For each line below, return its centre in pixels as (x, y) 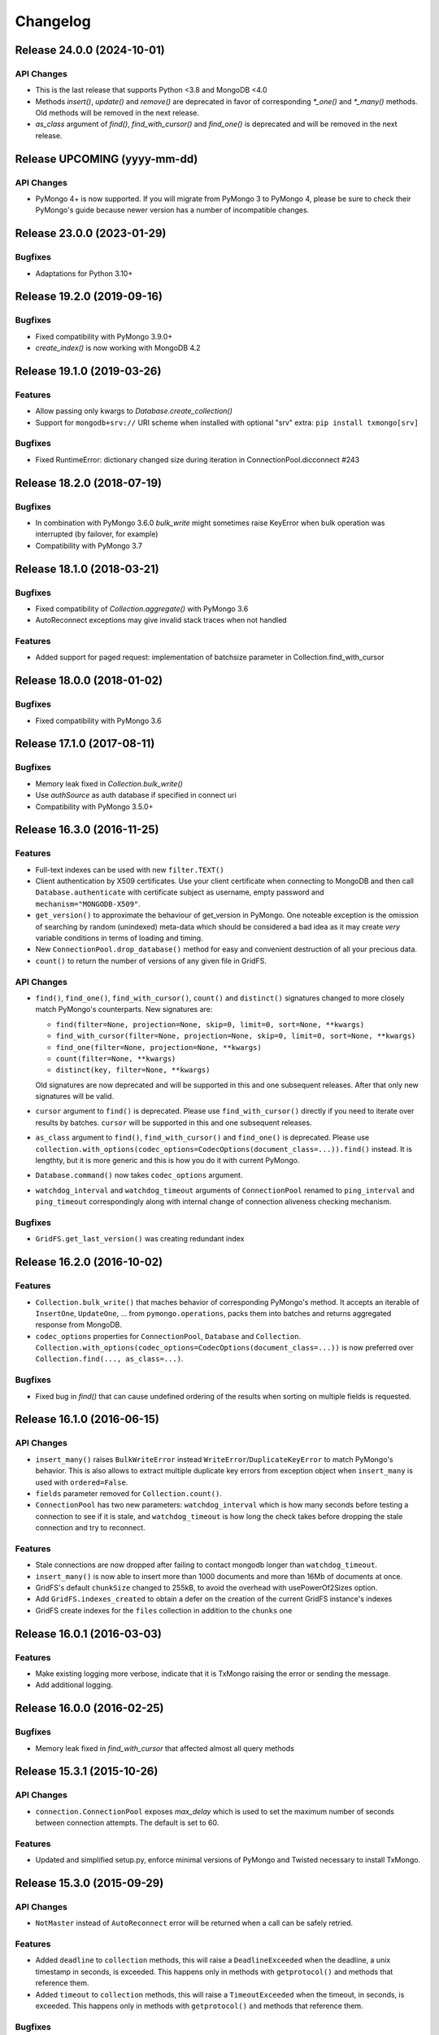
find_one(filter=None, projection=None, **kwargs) (159, 1047)
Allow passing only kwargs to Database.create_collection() (134, 411)
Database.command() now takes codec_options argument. (139, 1175)
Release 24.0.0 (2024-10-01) (90, 50)
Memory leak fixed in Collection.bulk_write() (109, 783)
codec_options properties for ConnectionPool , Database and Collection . (168, 1336)
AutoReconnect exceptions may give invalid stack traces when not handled (161, 620)
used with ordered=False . (82, 1482)
